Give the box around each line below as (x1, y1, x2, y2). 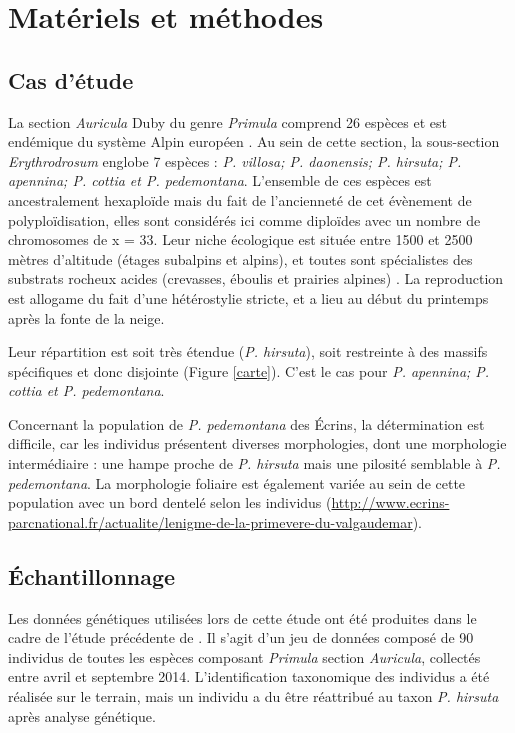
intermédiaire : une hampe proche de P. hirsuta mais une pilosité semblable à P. (8, 453, 501, 474)
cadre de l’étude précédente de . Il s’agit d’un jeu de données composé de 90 (8, 627, 474, 648)
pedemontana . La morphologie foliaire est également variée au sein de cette (8, 472, 466, 493)
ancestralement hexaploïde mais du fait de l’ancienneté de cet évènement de (8, 189, 472, 210)
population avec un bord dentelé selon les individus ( (8, 492, 332, 513)
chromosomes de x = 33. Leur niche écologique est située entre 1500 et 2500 (8, 229, 473, 250)
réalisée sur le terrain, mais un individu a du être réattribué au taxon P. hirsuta (8, 686, 499, 707)
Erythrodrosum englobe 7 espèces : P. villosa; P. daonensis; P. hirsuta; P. (8, 150, 462, 171)
